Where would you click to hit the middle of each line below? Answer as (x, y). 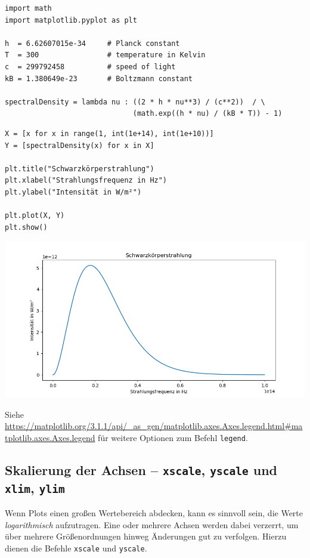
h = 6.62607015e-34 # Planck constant (92, 43)
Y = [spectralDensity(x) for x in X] (80, 145)
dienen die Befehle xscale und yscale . (76, 548)
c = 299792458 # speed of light (90, 67)
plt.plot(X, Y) (35, 216)
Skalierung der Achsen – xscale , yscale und (141, 469)
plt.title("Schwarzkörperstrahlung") (80, 169)
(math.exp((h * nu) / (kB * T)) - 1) (207, 114)
